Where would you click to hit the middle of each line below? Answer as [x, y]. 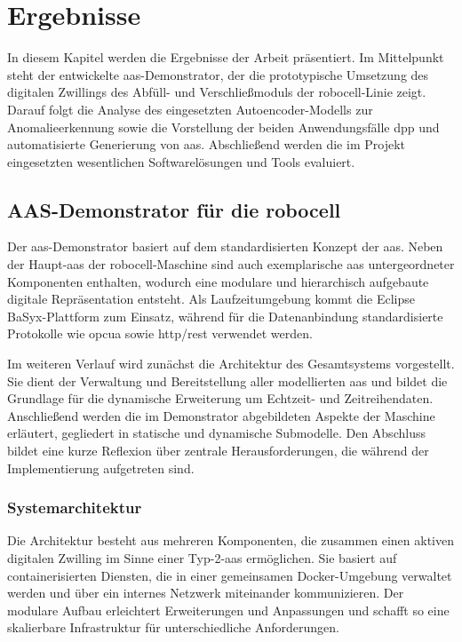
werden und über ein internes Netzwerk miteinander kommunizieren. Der [206, 593]
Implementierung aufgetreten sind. [101, 468]
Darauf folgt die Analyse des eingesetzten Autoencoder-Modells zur [190, 109]
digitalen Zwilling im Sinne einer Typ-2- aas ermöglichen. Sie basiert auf [202, 558]
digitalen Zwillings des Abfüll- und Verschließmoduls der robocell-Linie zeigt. [217, 92]
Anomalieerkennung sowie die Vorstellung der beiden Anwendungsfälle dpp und [223, 127]
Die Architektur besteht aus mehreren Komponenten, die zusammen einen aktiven [231, 540]
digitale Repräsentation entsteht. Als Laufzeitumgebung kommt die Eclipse [211, 299]
